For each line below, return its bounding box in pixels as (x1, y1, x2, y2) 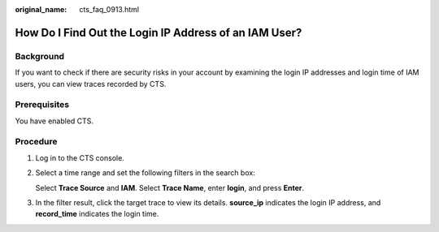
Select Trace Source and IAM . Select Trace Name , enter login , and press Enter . (35, 183, 305, 192)
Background (15, 50, 65, 62)
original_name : (15, 5, 67, 14)
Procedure (15, 136, 58, 148)
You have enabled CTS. (15, 116, 93, 126)
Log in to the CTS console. (35, 153, 125, 162)
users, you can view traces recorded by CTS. (15, 79, 167, 88)
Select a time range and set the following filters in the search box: (35, 168, 255, 178)
